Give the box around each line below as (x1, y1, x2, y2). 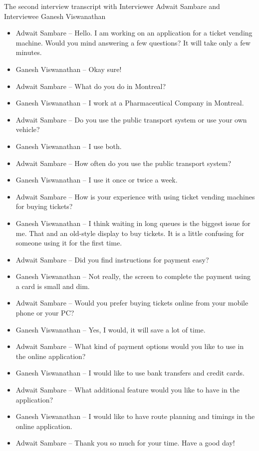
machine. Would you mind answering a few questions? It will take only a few (15, 37, 251, 47)
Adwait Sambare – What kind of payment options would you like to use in (15, 341, 244, 351)
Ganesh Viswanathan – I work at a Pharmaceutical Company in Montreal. (15, 97, 244, 108)
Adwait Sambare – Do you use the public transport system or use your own (15, 114, 247, 124)
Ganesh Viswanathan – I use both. (15, 140, 122, 151)
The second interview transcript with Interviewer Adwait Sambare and (4, 1, 220, 11)
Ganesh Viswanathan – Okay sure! (15, 63, 122, 74)
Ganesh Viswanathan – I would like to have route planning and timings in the (15, 411, 255, 421)
